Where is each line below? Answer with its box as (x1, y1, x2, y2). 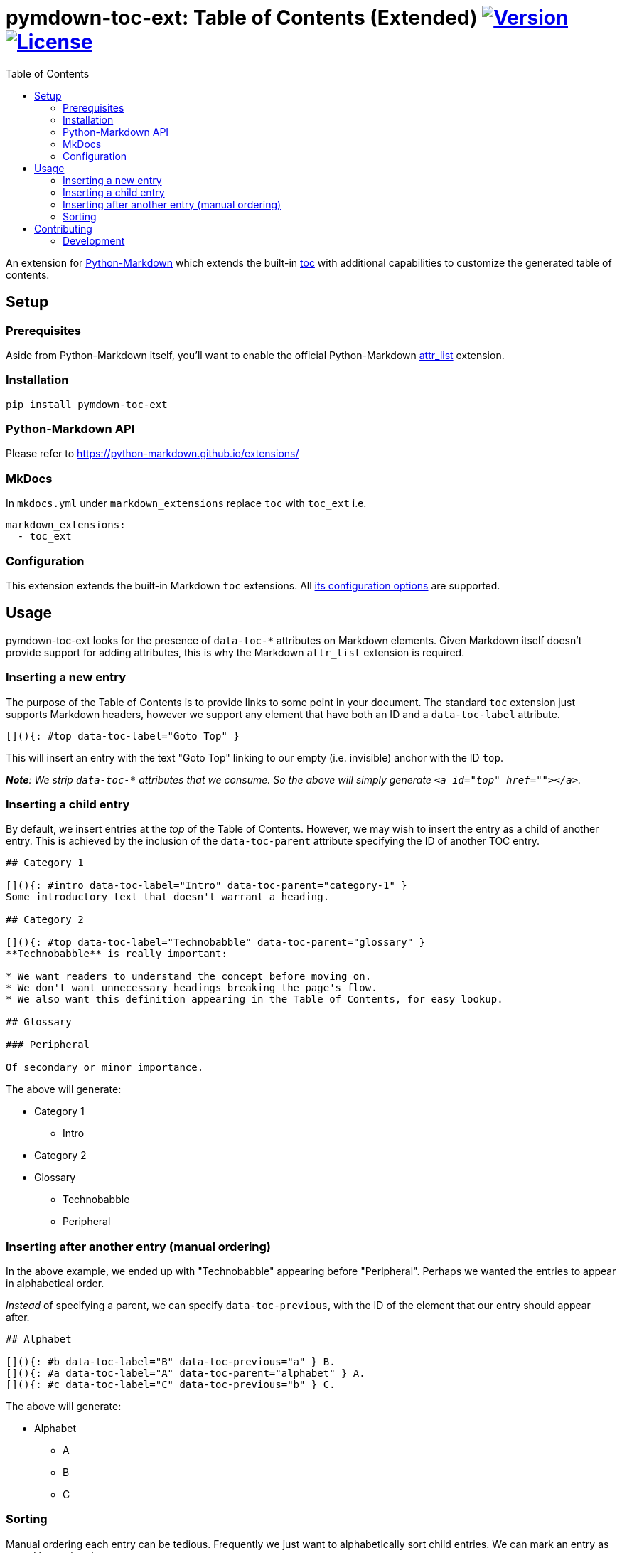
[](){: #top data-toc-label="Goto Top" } (6, 730, 240, 742)
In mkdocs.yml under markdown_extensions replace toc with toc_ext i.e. (6, 497, 367, 510)
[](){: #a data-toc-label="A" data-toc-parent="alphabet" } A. (6, 1367, 365, 1379)
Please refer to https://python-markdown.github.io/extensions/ (6, 447, 299, 460)
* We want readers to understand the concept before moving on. (6, 971, 372, 983)
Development (63, 234, 125, 247)
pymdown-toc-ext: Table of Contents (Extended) (6, 6, 478, 30)
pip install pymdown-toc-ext (6, 398, 168, 410)
